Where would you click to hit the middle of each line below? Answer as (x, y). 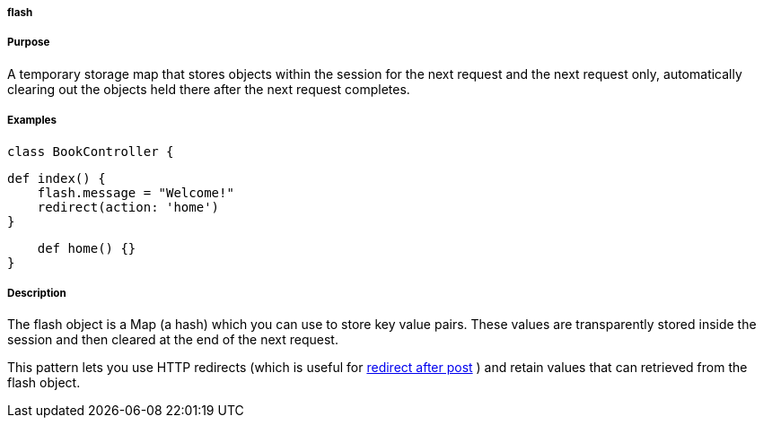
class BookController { (91, 151)
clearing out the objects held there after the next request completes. (209, 89)
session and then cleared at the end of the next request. (173, 340)
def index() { (57, 178)
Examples (32, 121)
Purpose (29, 43)
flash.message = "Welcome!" (136, 192)
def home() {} (87, 248)
